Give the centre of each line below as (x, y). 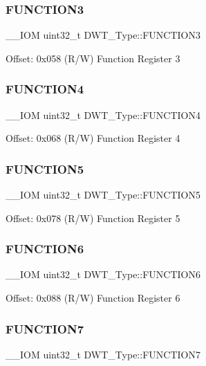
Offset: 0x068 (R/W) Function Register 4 (93, 138)
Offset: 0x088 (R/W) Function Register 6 (93, 298)
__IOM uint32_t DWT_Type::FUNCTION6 (103, 274)
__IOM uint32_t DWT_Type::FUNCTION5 (103, 195)
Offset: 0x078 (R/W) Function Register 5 (93, 218)
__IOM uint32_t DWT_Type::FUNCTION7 (103, 354)
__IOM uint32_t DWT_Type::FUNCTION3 (103, 35)
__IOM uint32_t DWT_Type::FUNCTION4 (103, 115)
